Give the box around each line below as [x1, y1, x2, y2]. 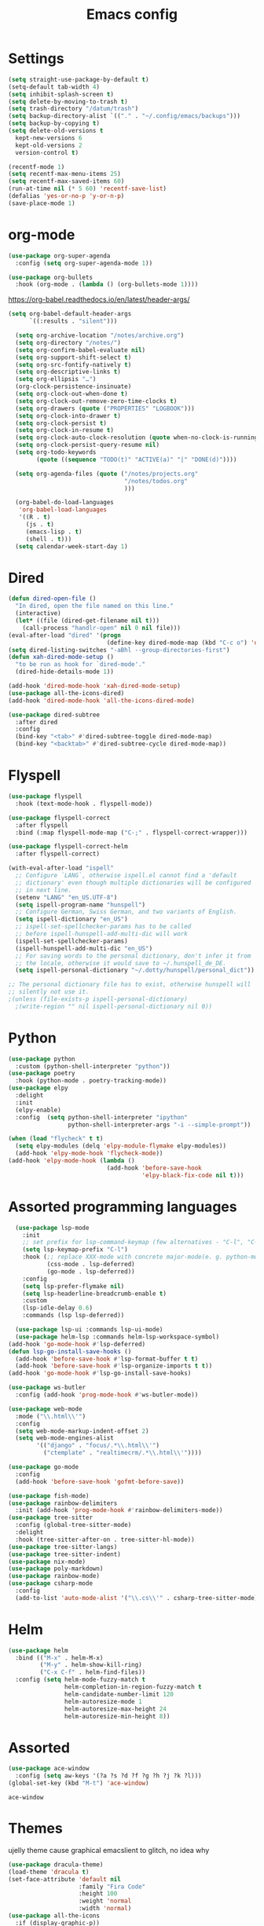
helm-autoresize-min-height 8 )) [64, 1712, 170, 1720]
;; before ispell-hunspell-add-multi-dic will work [15, 930, 189, 938]
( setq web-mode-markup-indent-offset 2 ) [15, 1427, 149, 1435]
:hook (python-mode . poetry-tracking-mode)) [15, 1077, 167, 1085]
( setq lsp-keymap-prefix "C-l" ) [22, 1246, 128, 1254]
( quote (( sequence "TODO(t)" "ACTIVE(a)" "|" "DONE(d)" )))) [36, 456, 237, 463]
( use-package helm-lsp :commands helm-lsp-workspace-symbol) [15, 1333, 220, 1341]
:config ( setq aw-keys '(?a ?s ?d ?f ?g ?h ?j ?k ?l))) [15, 1772, 202, 1780]
